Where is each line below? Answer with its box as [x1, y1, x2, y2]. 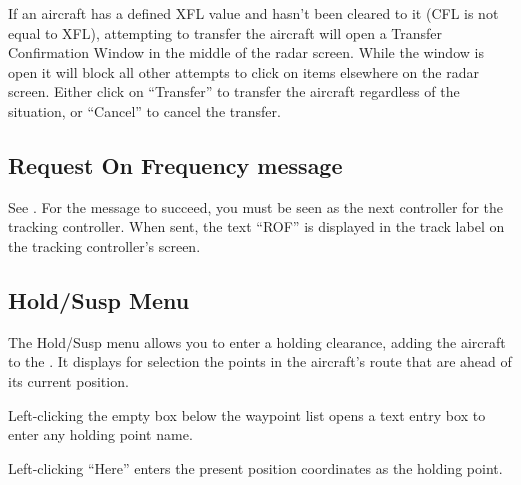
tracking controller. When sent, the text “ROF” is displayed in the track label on [8, 216, 505, 237]
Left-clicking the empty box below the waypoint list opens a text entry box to [8, 404, 486, 425]
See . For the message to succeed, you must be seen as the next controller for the [8, 196, 503, 217]
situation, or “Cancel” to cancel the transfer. [8, 100, 281, 121]
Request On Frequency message [8, 149, 343, 180]
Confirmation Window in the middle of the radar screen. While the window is [8, 42, 484, 63]
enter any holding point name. [8, 424, 193, 445]
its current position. [8, 370, 129, 391]
